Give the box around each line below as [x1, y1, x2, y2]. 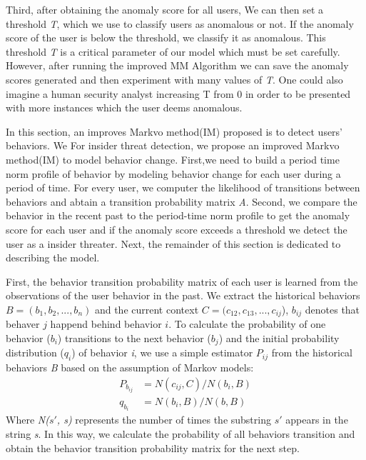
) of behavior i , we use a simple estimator [71, 345, 253, 360]
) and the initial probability [218, 330, 340, 345]
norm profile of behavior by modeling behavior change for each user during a [6, 166, 341, 181]
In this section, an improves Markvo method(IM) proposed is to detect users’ [6, 124, 343, 139]
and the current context [94, 301, 199, 316]
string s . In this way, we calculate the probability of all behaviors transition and [6, 426, 355, 441]
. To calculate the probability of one [168, 316, 326, 331]
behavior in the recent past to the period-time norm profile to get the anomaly [6, 208, 350, 223]
